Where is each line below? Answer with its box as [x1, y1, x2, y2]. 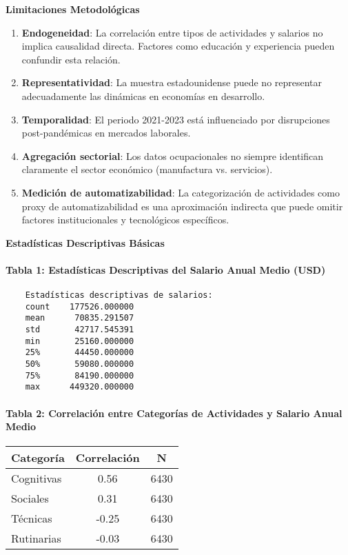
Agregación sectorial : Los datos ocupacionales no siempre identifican [21, 148, 324, 163]
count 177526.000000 [25, 301, 134, 312]
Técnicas [11, 510, 52, 527]
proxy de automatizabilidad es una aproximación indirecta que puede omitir [21, 199, 343, 213]
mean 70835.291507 [25, 313, 134, 323]
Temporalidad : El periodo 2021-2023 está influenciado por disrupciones [21, 112, 330, 126]
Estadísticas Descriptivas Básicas [6, 235, 165, 250]
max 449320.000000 [25, 382, 134, 392]
